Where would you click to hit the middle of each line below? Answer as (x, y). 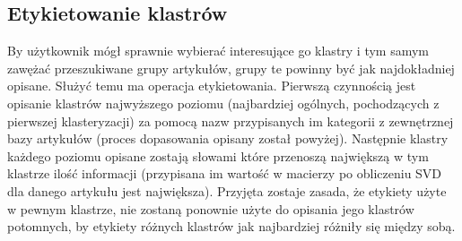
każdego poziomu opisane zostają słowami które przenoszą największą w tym (218, 155)
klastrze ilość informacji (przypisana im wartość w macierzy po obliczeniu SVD (225, 173)
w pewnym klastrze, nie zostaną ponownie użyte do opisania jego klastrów (211, 208)
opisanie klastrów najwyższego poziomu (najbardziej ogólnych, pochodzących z (223, 103)
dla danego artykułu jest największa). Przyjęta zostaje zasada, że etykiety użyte (227, 190)
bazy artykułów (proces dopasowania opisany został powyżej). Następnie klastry (228, 138)
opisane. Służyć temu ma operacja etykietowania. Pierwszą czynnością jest (212, 86)
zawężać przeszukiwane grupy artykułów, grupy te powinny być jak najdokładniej (231, 68)
